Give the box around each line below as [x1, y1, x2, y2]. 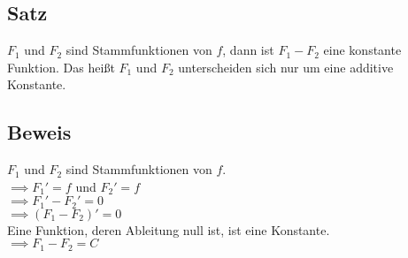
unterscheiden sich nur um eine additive [178, 57, 394, 76]
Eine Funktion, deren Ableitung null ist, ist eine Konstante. [7, 220, 330, 239]
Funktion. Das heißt [7, 57, 115, 76]
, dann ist [222, 41, 274, 59]
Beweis [7, 118, 72, 146]
